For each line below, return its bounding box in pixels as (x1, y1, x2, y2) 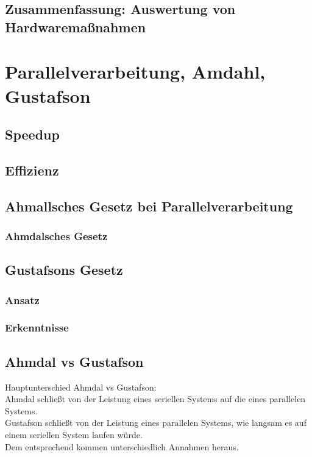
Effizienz (5, 160, 59, 179)
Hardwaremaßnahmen (5, 17, 146, 36)
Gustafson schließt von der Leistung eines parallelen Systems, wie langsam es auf (5, 416, 307, 429)
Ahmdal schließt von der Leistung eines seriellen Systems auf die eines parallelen (5, 392, 306, 405)
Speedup (5, 125, 60, 144)
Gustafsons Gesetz (5, 260, 123, 279)
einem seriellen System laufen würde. (5, 428, 143, 441)
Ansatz (5, 292, 40, 307)
